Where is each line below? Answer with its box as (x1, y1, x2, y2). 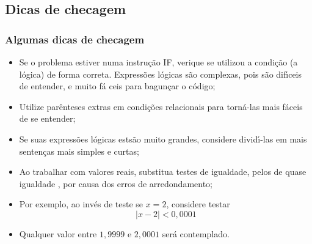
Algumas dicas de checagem (5, 31, 145, 46)
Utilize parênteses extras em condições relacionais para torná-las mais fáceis (19, 100, 303, 113)
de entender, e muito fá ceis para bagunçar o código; (19, 79, 216, 92)
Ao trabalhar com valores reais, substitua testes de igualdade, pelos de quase (19, 165, 307, 178)
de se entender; (19, 112, 76, 125)
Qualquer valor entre (19, 227, 97, 240)
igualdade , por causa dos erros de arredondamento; (19, 177, 213, 190)
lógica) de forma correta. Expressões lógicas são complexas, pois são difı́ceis (19, 67, 302, 80)
